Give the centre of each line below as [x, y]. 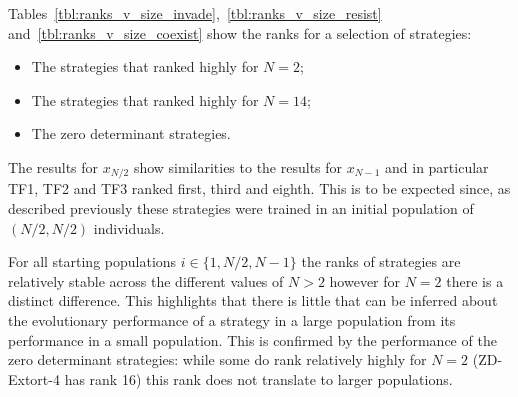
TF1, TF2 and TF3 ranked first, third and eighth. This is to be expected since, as [259, 188]
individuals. [129, 227]
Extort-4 [34, 378]
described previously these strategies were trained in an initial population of [241, 208]
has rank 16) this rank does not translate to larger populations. [258, 378]
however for [365, 280]
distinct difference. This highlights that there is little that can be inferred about [253, 300]
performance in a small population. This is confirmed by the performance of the [252, 339]
